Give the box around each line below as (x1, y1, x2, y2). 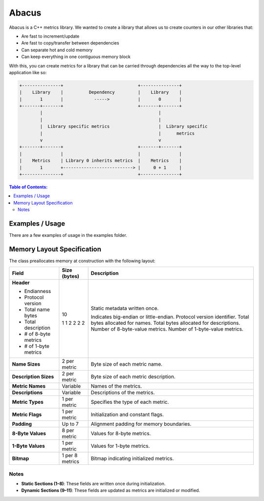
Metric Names (12, 383, 46, 390)
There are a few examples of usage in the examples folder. (9, 232, 127, 238)
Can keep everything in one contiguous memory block (21, 54, 131, 60)
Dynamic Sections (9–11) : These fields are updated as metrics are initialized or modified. (21, 487, 200, 493)
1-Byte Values (12, 442, 45, 449)
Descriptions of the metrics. (90, 389, 155, 396)
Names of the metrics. (90, 383, 142, 390)
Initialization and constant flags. (90, 411, 164, 418)
